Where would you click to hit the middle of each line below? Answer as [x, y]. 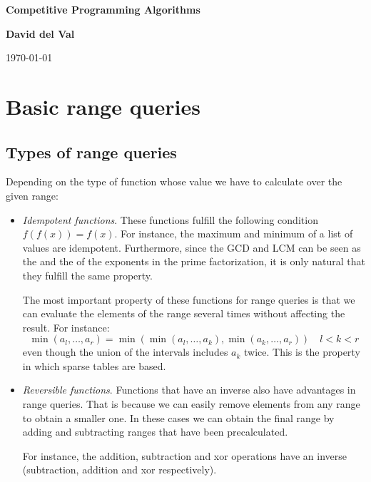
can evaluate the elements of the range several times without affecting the [184, 313]
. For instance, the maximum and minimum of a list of [234, 234]
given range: [32, 195]
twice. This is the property [302, 352]
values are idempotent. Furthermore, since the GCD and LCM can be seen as [192, 247]
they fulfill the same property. [87, 275]
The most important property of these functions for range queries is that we [189, 299]
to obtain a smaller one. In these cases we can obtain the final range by [178, 417]
